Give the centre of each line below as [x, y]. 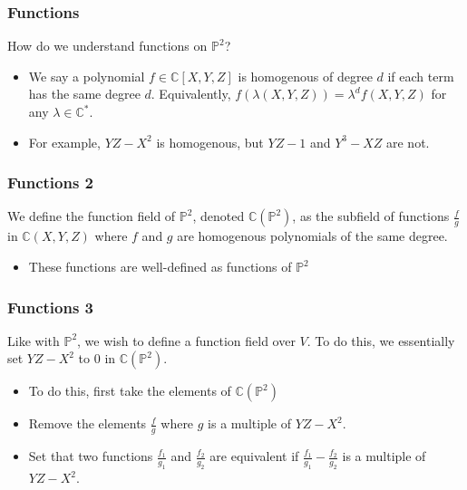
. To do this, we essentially [381, 340]
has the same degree [84, 94]
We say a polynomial [87, 76]
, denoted [219, 216]
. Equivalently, [191, 94]
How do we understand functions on [107, 46]
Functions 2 [51, 183]
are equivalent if [254, 456]
